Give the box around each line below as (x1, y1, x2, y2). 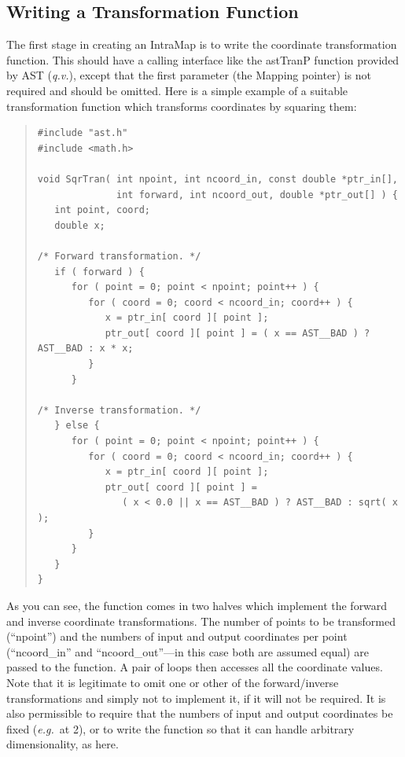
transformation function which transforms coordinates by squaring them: (6, 97, 357, 114)
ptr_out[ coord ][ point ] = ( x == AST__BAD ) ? (105, 327, 370, 339)
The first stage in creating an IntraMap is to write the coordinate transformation (6, 36, 397, 53)
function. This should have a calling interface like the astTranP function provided (6, 51, 399, 68)
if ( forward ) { (54, 266, 145, 277)
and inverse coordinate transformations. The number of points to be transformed (6, 612, 396, 629)
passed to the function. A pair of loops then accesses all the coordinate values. (6, 659, 383, 675)
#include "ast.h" (37, 127, 128, 139)
